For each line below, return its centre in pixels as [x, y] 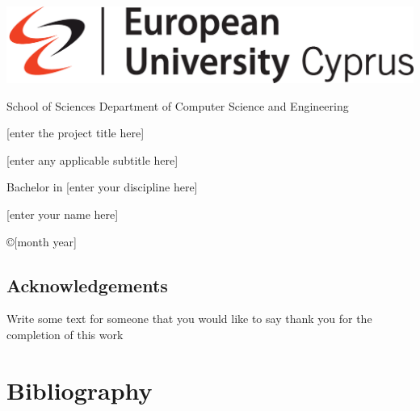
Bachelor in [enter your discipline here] [102, 187]
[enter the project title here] [76, 133]
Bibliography [80, 390]
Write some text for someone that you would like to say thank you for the [189, 319]
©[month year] [42, 241]
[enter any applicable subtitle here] [92, 159]
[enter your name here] [63, 214]
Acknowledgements [87, 285]
